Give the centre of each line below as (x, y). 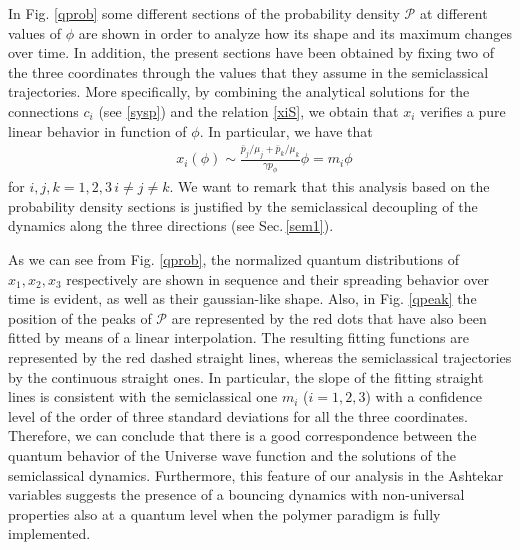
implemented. (49, 533)
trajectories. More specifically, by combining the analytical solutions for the (239, 91)
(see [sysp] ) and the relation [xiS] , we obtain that (248, 110)
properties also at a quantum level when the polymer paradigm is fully (224, 513)
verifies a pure (463, 110)
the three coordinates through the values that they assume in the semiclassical (248, 71)
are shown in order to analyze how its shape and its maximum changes (295, 32)
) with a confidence (424, 396)
